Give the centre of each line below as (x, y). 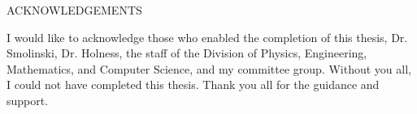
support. (28, 100)
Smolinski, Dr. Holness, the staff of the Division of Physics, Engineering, (187, 53)
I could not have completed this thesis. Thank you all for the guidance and (193, 84)
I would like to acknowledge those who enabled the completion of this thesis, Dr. (207, 37)
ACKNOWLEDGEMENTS (74, 10)
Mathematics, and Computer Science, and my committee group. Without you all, (209, 68)
